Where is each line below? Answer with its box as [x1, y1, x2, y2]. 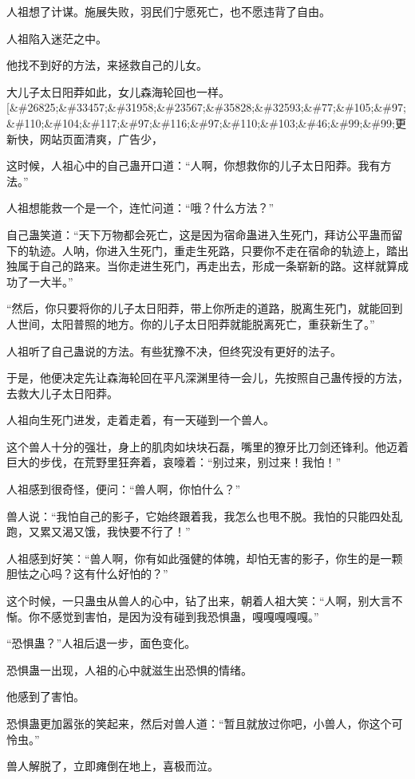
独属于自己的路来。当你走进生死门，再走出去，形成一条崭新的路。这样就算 [6, 258, 397, 274]
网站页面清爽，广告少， [39, 130, 163, 147]
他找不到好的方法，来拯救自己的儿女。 [6, 57, 207, 73]
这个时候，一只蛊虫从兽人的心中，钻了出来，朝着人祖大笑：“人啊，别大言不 [6, 592, 403, 609]
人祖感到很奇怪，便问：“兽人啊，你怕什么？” [6, 481, 241, 498]
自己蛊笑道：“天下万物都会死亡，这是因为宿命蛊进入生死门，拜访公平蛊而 [6, 226, 392, 242]
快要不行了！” [117, 523, 191, 540]
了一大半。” [17, 273, 73, 289]
